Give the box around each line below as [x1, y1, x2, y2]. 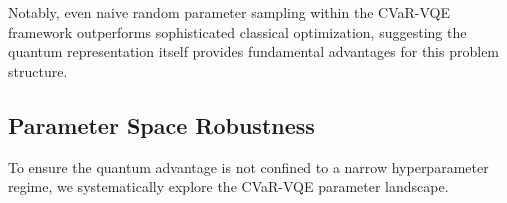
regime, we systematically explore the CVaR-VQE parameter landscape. [8, 176, 449, 197]
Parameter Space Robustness [8, 109, 315, 140]
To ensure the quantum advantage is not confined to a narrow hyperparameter [8, 156, 489, 177]
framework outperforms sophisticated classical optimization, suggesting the [8, 21, 467, 42]
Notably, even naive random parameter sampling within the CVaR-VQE [8, 2, 450, 22]
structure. [8, 60, 68, 81]
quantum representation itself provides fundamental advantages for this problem [8, 41, 500, 62]
